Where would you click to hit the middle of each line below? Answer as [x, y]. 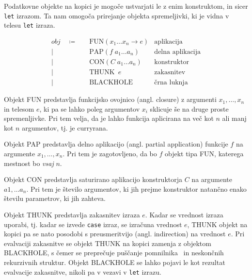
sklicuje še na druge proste [189, 108]
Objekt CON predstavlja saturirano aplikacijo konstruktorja [93, 179]
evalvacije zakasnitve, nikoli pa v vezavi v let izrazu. [83, 272]
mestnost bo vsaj [29, 163]
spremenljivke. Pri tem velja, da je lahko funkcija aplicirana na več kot [109, 118]
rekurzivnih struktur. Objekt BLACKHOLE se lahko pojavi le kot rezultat [115, 262]
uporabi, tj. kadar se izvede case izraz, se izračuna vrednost [93, 224]
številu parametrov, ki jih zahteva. [55, 198]
